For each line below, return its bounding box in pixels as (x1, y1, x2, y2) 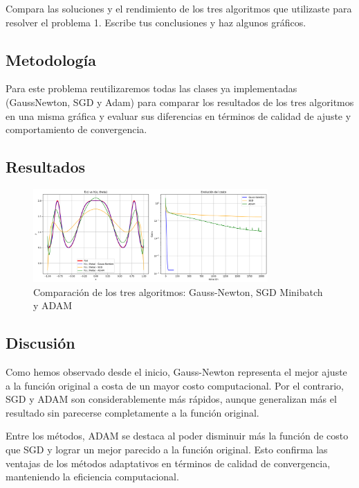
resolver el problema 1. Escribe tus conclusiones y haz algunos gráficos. (6, 15, 306, 29)
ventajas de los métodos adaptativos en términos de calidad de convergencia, (6, 455, 331, 470)
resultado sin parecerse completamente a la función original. (6, 405, 259, 419)
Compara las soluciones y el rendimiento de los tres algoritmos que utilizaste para (6, 1, 352, 15)
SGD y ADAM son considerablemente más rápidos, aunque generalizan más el (6, 392, 337, 406)
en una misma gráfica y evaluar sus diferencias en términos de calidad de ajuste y (6, 108, 351, 123)
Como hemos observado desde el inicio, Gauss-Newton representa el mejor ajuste (6, 365, 347, 379)
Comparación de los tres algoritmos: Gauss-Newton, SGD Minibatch (33, 284, 323, 299)
